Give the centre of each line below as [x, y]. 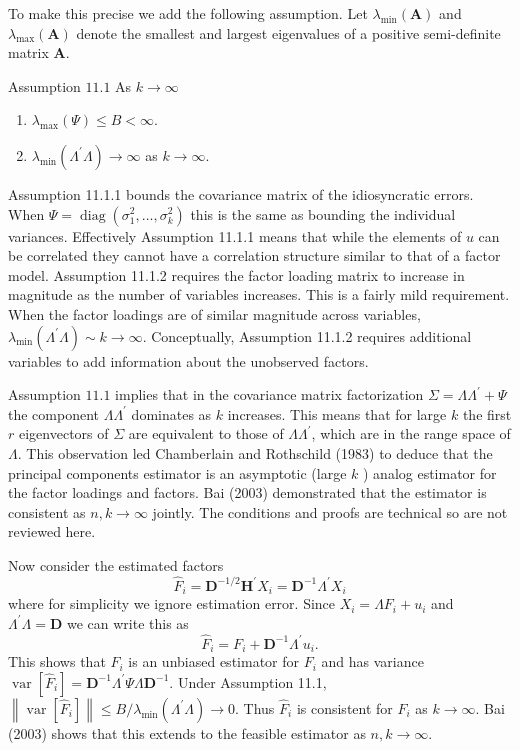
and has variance [372, 661]
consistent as [47, 511]
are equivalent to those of [206, 433]
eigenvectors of [63, 433]
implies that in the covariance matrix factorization [269, 394]
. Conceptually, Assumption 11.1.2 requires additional [307, 335]
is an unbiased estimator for [213, 661]
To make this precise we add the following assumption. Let [188, 13]
